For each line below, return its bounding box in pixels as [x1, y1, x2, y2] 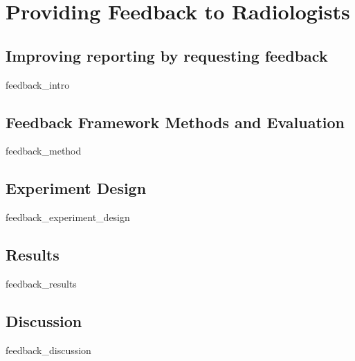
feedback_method [6, 143, 82, 158]
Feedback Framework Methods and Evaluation [6, 111, 345, 132]
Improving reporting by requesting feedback [6, 44, 328, 66]
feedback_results [6, 276, 77, 290]
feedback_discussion [6, 342, 91, 357]
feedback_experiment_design [6, 210, 130, 224]
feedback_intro [6, 77, 70, 91]
